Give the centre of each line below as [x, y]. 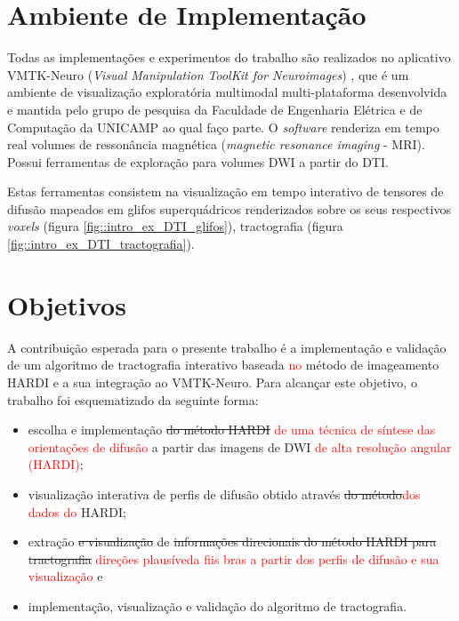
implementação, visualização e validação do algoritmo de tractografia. [217, 605]
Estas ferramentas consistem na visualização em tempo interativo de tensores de [225, 191]
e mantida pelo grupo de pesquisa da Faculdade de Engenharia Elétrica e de [215, 109]
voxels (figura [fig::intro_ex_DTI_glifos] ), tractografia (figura [175, 226]
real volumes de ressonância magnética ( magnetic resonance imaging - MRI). [216, 144]
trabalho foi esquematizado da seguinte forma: [133, 399]
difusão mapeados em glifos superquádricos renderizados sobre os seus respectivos [229, 208]
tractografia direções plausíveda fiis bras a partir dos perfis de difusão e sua [234, 558]
